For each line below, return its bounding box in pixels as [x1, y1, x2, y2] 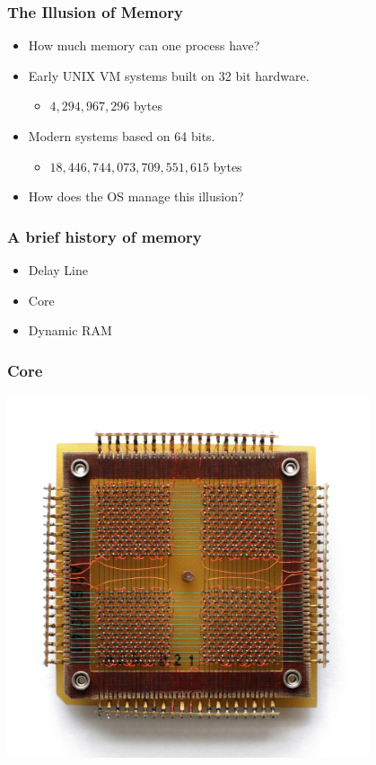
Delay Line [28, 261, 88, 279]
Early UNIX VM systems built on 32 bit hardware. [28, 66, 310, 85]
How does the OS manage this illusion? [28, 187, 244, 206]
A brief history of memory [7, 225, 202, 247]
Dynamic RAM [28, 321, 112, 340]
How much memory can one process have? [28, 36, 260, 55]
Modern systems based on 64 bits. [28, 127, 215, 145]
